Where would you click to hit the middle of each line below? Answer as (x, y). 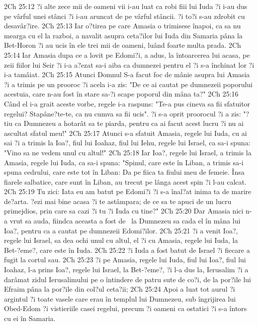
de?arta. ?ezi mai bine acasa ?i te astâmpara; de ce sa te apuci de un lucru (118, 201)
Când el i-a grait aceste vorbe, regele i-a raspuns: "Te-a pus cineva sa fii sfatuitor (127, 103)
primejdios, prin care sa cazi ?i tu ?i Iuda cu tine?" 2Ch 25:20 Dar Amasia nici (124, 211)
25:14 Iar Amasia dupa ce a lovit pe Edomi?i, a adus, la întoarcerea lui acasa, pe (127, 54)
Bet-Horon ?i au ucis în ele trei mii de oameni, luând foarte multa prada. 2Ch (123, 45)
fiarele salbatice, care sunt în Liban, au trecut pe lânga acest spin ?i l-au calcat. (125, 181)
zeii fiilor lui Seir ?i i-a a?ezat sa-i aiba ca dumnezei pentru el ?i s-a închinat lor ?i (129, 64)
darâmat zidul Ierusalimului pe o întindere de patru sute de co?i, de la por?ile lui (128, 279)
